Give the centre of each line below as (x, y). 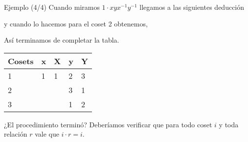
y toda (229, 124)
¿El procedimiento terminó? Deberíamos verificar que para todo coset (108, 124)
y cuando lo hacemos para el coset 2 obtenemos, (76, 23)
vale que (47, 134)
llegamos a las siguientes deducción (192, 7)
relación (16, 134)
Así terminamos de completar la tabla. (62, 40)
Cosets (21, 61)
